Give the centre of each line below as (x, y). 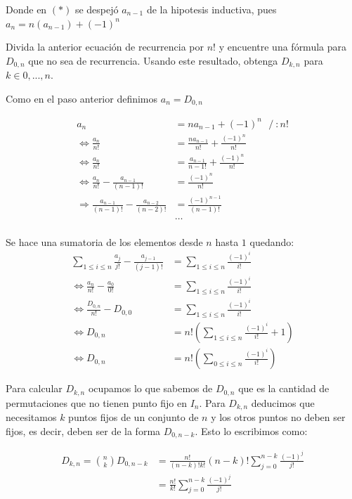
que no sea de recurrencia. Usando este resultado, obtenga (153, 60)
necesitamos (31, 416)
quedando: (272, 241)
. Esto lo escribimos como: (251, 430)
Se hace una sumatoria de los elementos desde (104, 241)
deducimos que (283, 402)
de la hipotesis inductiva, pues (211, 9)
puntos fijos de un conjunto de (133, 416)
